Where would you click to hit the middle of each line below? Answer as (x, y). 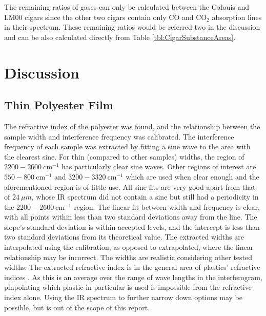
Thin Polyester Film (59, 105)
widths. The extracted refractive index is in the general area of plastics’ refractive (132, 267)
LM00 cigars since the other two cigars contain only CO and (99, 17)
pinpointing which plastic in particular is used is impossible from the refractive (128, 287)
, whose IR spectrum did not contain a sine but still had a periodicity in (145, 197)
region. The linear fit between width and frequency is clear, (167, 206)
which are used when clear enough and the (192, 176)
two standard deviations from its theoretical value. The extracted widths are (124, 237)
